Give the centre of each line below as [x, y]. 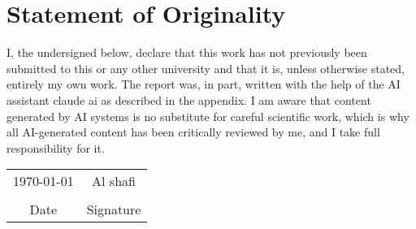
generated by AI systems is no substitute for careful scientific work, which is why [208, 116]
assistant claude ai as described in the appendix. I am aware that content [189, 99]
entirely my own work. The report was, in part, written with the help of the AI [204, 84]
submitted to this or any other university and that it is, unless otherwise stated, [206, 68]
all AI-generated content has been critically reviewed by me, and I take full [193, 132]
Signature [114, 210]
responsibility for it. [56, 147]
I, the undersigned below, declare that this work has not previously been [187, 52]
